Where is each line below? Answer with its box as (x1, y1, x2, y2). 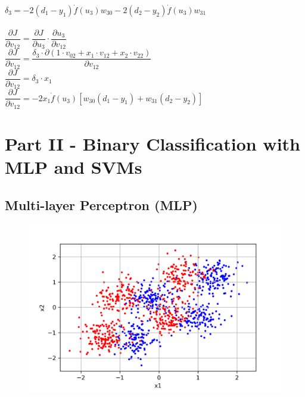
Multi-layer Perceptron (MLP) (5, 195, 198, 214)
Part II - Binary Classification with (5, 131, 300, 155)
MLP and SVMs (5, 155, 142, 179)
